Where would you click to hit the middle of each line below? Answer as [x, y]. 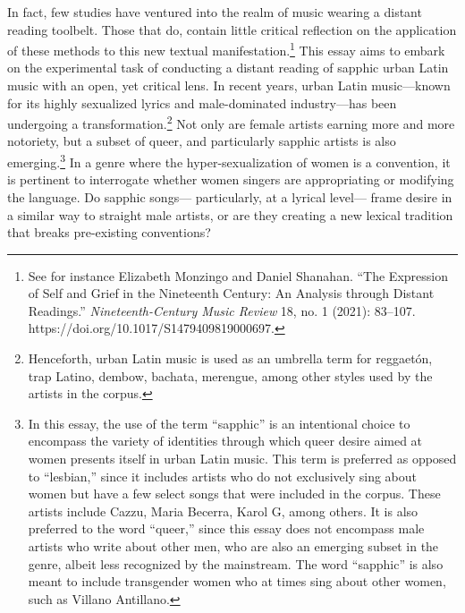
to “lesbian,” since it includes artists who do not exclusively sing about [222, 476]
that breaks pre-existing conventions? [109, 232]
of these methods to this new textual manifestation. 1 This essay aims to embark [226, 49]
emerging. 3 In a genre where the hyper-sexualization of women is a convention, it [229, 161]
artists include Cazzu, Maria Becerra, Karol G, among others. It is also [223, 511]
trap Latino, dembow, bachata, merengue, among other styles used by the [230, 375]
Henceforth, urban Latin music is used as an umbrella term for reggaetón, [230, 358]
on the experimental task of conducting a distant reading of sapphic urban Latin [228, 68]
